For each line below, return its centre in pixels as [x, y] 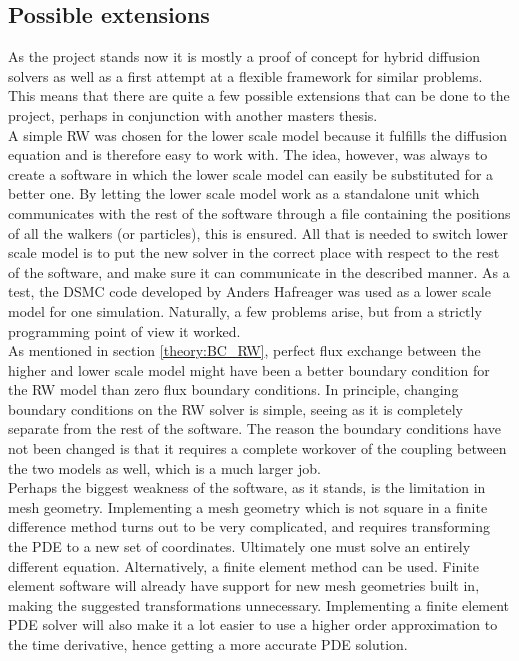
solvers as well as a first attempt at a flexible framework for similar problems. [245, 75]
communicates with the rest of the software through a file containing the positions [259, 212]
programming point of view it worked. [124, 330]
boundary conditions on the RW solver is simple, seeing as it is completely [236, 408]
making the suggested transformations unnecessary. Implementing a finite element [259, 604]
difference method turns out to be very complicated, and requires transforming [249, 526]
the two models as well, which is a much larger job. [164, 467]
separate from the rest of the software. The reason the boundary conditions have [254, 428]
